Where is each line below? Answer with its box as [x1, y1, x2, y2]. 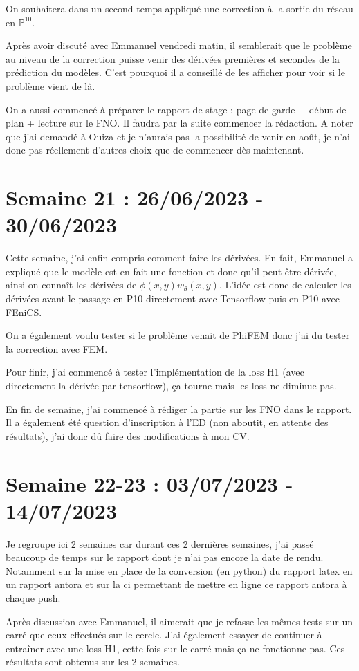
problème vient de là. [6, 78, 95, 93]
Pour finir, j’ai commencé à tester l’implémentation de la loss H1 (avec [6, 365, 304, 379]
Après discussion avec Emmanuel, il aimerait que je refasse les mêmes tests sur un [6, 614, 353, 628]
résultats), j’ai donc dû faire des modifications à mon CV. [6, 428, 250, 443]
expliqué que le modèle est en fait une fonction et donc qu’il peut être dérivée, [6, 264, 337, 278]
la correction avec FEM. [6, 341, 108, 356]
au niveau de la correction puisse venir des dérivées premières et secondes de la [6, 51, 340, 66]
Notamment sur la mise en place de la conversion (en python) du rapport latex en [6, 563, 353, 578]
